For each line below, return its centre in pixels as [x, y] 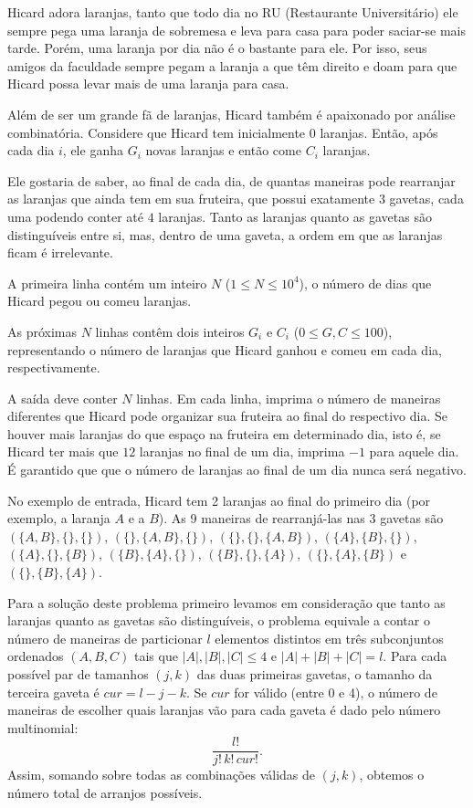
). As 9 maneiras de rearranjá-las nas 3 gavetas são [301, 518]
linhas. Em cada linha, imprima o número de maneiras [289, 398]
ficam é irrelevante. [60, 252]
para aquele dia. [414, 451]
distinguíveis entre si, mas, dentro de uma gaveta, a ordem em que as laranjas [225, 234]
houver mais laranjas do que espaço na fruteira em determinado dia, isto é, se [224, 433]
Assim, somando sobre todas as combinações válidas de [161, 775]
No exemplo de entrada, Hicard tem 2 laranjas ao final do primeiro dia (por [219, 500]
